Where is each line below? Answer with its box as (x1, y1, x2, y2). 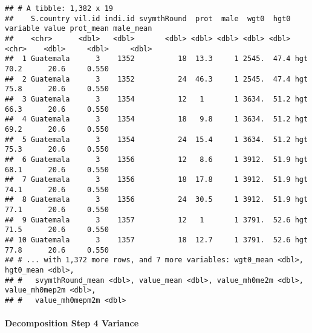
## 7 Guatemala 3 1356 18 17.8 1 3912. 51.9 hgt (5, 175, 308, 184)
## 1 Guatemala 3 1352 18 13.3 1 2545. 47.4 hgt (5, 54, 308, 63)
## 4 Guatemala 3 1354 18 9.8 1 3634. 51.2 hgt (5, 115, 308, 124)
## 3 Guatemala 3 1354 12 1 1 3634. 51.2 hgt (5, 94, 308, 103)
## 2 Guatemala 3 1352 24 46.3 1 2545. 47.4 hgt (5, 74, 308, 83)
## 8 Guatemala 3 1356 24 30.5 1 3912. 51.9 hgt (5, 195, 308, 204)
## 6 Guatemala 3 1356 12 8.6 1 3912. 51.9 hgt (5, 155, 308, 164)
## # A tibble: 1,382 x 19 (5, 4, 113, 13)
